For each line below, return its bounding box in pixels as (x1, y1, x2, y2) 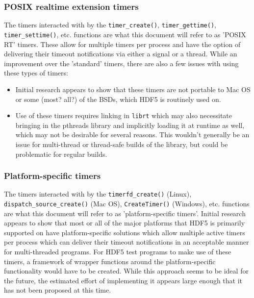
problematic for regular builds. (15, 149, 107, 159)
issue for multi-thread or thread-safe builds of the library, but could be (15, 139, 228, 149)
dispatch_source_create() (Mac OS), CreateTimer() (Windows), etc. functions (4, 199, 250, 208)
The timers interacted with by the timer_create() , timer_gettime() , (4, 20, 216, 30)
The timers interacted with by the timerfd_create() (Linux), (4, 189, 192, 199)
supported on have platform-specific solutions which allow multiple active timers (4, 227, 245, 237)
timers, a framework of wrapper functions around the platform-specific (4, 256, 216, 266)
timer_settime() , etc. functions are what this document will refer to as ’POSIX (4, 29, 246, 39)
